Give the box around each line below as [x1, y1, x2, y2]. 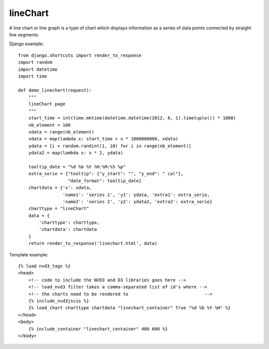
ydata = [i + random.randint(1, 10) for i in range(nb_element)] [28, 143, 192, 149]
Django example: [9, 41, 44, 47]
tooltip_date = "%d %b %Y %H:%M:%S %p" [28, 164, 126, 169]
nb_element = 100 [28, 122, 71, 128]
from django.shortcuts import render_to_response [18, 52, 142, 58]
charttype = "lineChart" [28, 206, 89, 212]
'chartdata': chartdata [39, 227, 97, 233]
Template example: [9, 251, 48, 257]
